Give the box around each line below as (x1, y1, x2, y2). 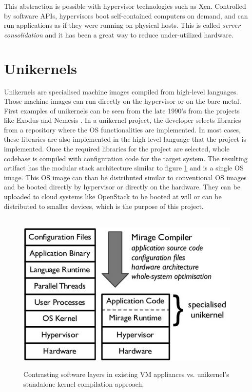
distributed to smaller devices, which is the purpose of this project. (4, 201, 204, 211)
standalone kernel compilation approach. (23, 378, 144, 389)
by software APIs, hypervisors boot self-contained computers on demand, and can (4, 10, 248, 20)
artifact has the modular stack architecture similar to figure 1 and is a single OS (4, 163, 244, 173)
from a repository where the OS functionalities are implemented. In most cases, (4, 124, 241, 134)
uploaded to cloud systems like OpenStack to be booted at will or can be (4, 191, 222, 202)
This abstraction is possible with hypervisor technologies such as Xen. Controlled (4, 1, 246, 11)
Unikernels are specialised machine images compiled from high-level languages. (4, 86, 238, 96)
